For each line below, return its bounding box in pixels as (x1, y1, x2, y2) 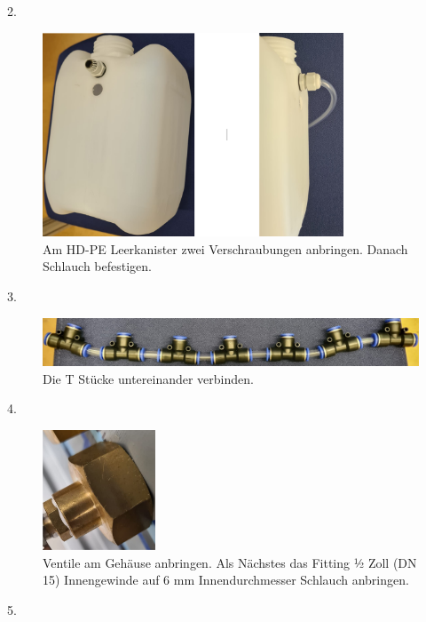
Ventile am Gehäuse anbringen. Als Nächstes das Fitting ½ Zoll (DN (43, 553, 417, 571)
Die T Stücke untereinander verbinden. (43, 369, 254, 387)
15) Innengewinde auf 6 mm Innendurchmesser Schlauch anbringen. (43, 570, 409, 589)
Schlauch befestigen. (43, 257, 152, 275)
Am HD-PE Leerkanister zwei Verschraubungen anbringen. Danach (43, 239, 408, 258)
